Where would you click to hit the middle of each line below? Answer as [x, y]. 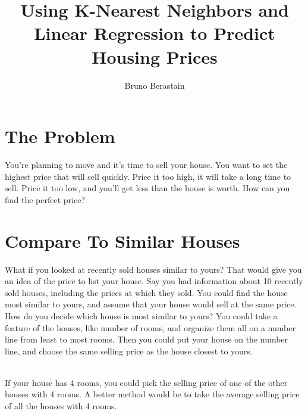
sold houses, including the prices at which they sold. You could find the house [146, 292]
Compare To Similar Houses [122, 240]
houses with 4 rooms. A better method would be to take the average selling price [152, 394]
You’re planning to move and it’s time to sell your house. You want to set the [146, 165]
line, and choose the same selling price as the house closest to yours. [129, 351]
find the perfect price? [45, 199]
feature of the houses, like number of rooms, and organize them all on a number [150, 327]
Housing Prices [155, 56]
